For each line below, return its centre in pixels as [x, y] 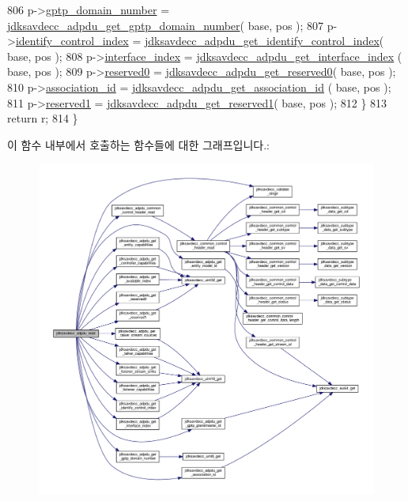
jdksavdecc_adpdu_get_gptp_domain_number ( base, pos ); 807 [166, 25]
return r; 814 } [43, 118]
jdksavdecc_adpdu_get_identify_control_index [262, 41]
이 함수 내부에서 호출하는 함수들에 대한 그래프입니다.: [138, 144]
